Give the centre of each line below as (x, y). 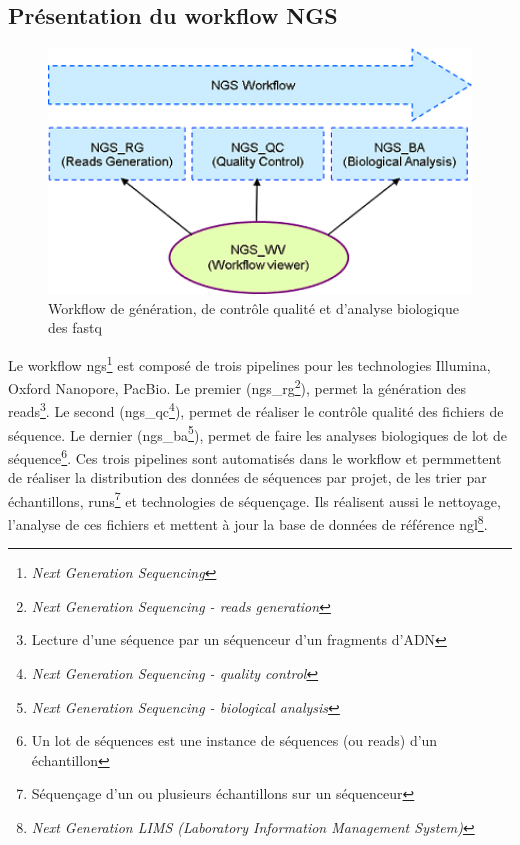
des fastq (75, 327)
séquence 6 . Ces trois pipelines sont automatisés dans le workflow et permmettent (255, 456)
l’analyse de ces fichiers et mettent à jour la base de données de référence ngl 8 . (248, 522)
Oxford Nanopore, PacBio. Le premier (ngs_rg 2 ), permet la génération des (237, 386)
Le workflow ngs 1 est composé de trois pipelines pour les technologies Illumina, (249, 363)
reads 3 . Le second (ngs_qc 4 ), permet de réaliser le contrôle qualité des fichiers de (256, 410)
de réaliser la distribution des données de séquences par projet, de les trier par (247, 477)
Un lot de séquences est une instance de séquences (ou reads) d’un (234, 740)
